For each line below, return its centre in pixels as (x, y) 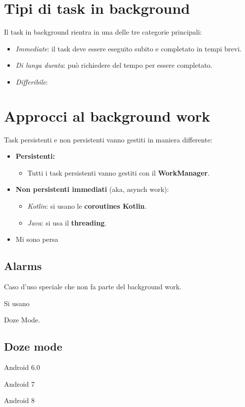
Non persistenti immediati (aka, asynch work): (92, 189)
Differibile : (32, 81)
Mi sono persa (37, 239)
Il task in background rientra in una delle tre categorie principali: (103, 32)
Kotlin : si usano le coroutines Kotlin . (87, 206)
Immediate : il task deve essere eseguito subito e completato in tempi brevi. (128, 48)
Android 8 (19, 400)
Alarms (23, 266)
